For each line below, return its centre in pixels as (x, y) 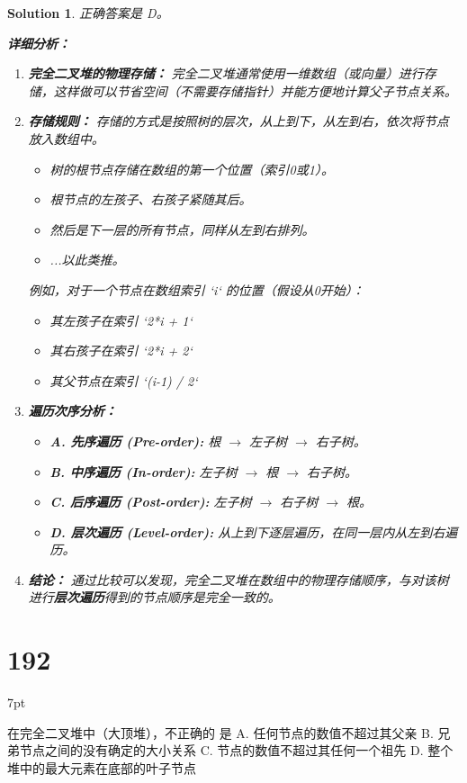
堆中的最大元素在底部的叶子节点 (102, 767)
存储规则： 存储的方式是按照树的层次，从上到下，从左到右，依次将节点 (238, 121)
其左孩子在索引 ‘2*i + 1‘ (121, 320)
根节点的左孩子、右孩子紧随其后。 (151, 199)
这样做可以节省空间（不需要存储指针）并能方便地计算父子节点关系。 (255, 90)
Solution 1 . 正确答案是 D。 (88, 13)
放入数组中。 (66, 138)
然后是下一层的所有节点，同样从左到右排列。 (182, 229)
